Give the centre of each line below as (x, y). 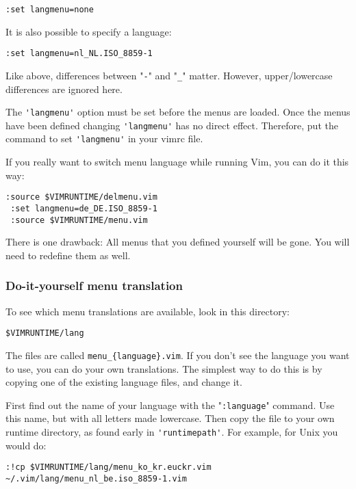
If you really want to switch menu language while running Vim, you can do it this (177, 162)
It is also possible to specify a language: (89, 31)
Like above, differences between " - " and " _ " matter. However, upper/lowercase (169, 75)
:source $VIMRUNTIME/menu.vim (79, 220)
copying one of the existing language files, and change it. (124, 382)
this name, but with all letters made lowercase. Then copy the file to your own (170, 418)
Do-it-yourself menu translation (94, 286)
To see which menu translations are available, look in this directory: (148, 311)
